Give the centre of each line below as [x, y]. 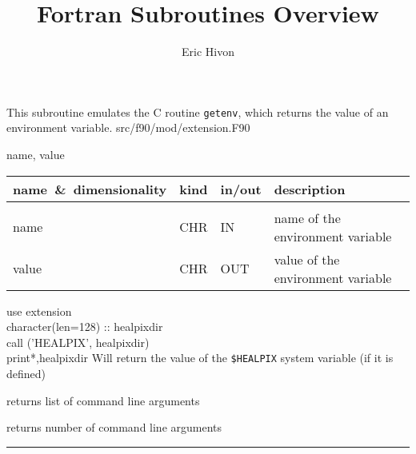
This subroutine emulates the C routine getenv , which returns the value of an [198, 112]
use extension [39, 311]
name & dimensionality [90, 189]
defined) [26, 373]
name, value [36, 154]
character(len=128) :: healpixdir [85, 327]
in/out [241, 189]
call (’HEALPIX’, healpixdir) [78, 342]
